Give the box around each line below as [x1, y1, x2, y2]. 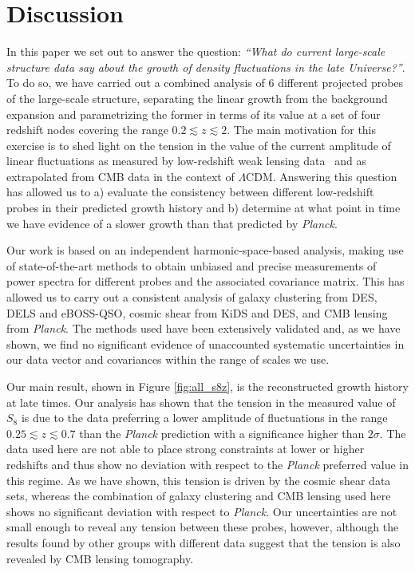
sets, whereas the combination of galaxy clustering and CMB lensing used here [6, 487, 391, 504]
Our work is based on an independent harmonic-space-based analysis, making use [6, 242, 404, 258]
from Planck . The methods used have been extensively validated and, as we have [6, 320, 401, 337]
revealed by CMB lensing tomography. [6, 550, 194, 566]
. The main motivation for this [227, 121, 377, 138]
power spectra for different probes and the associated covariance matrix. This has [6, 273, 405, 290]
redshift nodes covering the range [6, 121, 168, 138]
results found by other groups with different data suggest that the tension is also [6, 534, 401, 550]
